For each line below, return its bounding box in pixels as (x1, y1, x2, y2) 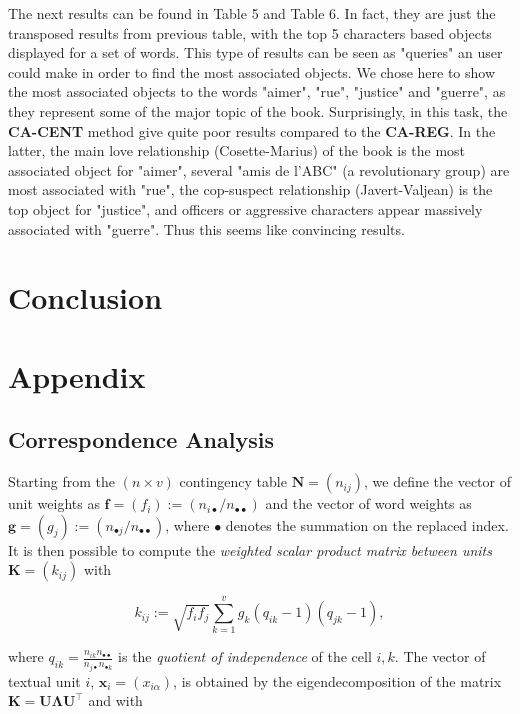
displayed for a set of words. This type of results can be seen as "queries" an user (8, 42, 503, 63)
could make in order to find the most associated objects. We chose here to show (8, 61, 496, 82)
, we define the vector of (363, 471, 511, 492)
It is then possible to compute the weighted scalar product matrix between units (8, 539, 492, 560)
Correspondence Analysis (8, 424, 274, 455)
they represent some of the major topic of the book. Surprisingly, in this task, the (8, 100, 508, 121)
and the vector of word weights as (265, 493, 472, 514)
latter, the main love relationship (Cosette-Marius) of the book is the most (8, 140, 466, 161)
